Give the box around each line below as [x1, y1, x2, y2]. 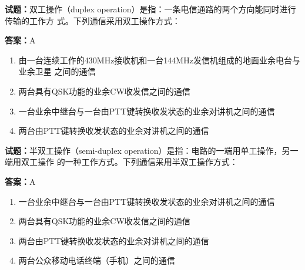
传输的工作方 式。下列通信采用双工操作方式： [5, 14, 180, 26]
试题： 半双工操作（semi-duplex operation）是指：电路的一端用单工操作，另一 [5, 144, 299, 156]
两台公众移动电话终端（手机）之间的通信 [18, 254, 175, 266]
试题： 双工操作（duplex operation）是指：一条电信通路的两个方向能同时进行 [5, 3, 296, 15]
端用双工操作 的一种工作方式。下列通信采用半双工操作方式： [5, 156, 238, 168]
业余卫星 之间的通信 [18, 65, 96, 77]
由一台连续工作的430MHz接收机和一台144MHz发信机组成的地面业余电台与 [18, 53, 300, 66]
